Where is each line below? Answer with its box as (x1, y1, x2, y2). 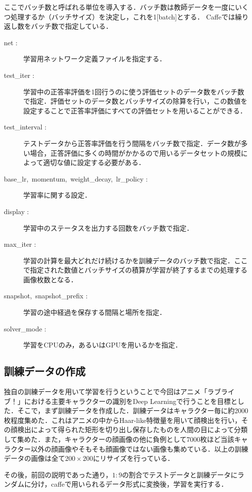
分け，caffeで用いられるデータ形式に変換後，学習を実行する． (31, 479, 228, 489)
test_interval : (4, 122, 47, 132)
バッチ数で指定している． (31, 21, 113, 31)
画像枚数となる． (23, 274, 78, 284)
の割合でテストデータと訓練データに (122, 469, 238, 479)
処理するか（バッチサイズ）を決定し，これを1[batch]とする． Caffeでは (10, 11, 235, 21)
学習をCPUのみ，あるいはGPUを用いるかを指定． (23, 340, 182, 350)
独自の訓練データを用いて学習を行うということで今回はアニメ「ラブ (4, 386, 221, 397)
